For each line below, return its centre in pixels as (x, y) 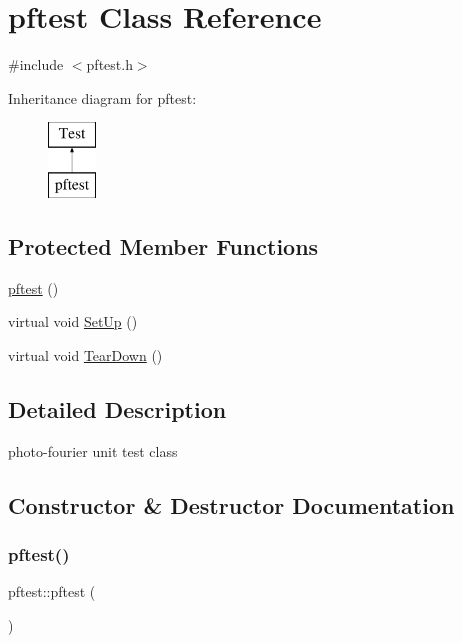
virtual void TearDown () (85, 354)
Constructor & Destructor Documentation (231, 504)
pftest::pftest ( (52, 591)
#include (36, 64)
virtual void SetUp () (73, 321)
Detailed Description (117, 408)
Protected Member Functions (163, 245)
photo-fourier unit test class (93, 450)
